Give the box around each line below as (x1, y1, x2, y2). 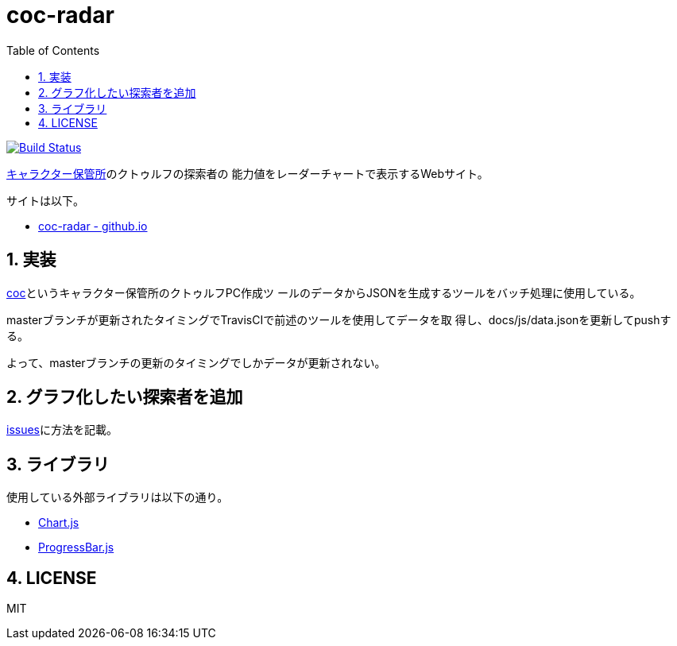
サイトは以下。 (6, 193, 84, 207)
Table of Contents (6, 43, 100, 57)
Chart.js (38, 516, 79, 530)
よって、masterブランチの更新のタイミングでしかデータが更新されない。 (6, 355, 386, 369)
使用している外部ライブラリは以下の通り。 (6, 490, 229, 505)
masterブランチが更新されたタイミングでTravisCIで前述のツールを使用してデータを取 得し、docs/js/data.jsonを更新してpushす (6, 312, 671, 327)
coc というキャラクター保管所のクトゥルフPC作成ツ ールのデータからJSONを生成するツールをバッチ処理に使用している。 (6, 285, 641, 300)
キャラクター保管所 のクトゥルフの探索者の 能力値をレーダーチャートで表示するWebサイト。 (6, 166, 489, 180)
